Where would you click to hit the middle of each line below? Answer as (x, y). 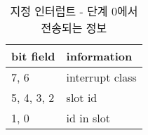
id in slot (88, 118)
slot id (82, 97)
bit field (33, 56)
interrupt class (101, 77)
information (99, 56)
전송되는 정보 (74, 28)
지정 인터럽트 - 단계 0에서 (74, 11)
